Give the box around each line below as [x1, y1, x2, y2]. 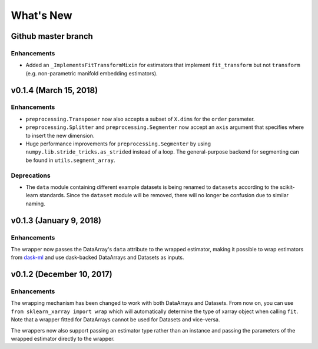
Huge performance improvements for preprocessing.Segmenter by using [25, 140, 211, 147]
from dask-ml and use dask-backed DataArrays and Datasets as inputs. [11, 254, 184, 261]
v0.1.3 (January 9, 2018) [11, 215, 101, 225]
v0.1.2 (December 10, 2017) [11, 270, 112, 280]
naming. [25, 200, 45, 207]
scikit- [280, 183, 296, 191]
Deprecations [11, 171, 51, 180]
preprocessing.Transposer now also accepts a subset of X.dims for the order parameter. [25, 115, 256, 122]
